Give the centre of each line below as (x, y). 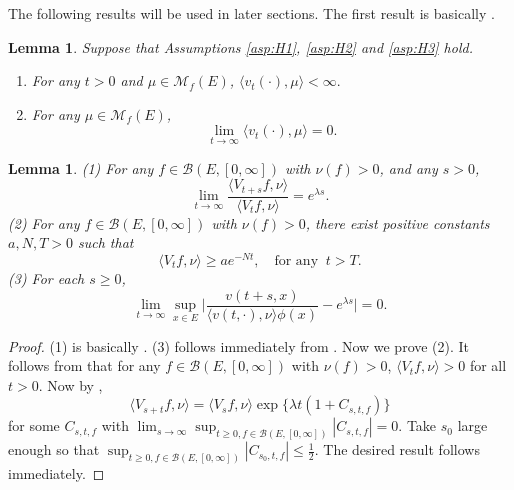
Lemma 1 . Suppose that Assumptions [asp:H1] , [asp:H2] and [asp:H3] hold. (240, 46)
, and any (408, 167)
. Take (417, 425)
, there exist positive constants (397, 222)
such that (105, 242)
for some (34, 425)
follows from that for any (84, 365)
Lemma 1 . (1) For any (81, 167)
